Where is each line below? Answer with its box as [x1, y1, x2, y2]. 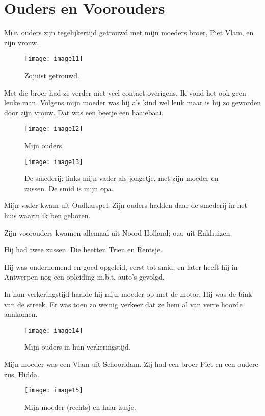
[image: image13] [24, 158, 83, 166]
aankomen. [4, 309, 38, 319]
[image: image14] [24, 327, 83, 334]
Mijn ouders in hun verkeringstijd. [24, 341, 131, 352]
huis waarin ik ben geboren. [4, 210, 91, 221]
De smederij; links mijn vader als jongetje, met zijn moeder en [24, 173, 219, 183]
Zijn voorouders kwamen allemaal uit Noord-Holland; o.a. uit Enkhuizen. [4, 227, 232, 238]
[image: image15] [24, 387, 83, 395]
